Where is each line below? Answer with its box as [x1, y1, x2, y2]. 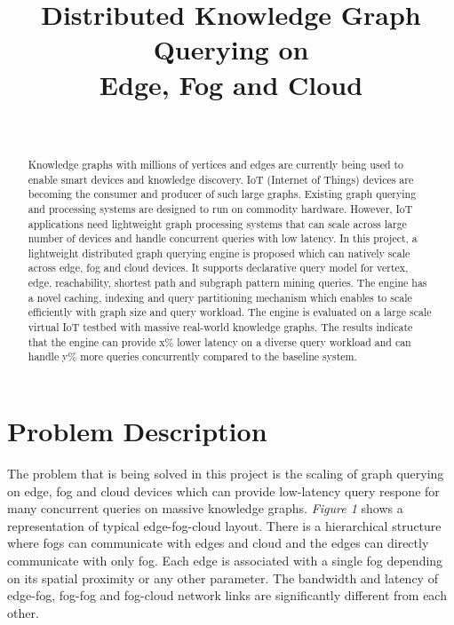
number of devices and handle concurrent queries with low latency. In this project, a [28, 231, 418, 246]
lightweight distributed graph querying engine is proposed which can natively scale [28, 245, 410, 260]
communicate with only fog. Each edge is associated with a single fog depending [7, 550, 443, 569]
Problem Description [7, 413, 267, 449]
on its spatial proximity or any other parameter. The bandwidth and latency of [7, 568, 438, 587]
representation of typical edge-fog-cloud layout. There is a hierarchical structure [7, 516, 442, 534]
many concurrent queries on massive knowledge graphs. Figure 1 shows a [7, 499, 403, 518]
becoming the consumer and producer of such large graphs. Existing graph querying [28, 186, 417, 202]
